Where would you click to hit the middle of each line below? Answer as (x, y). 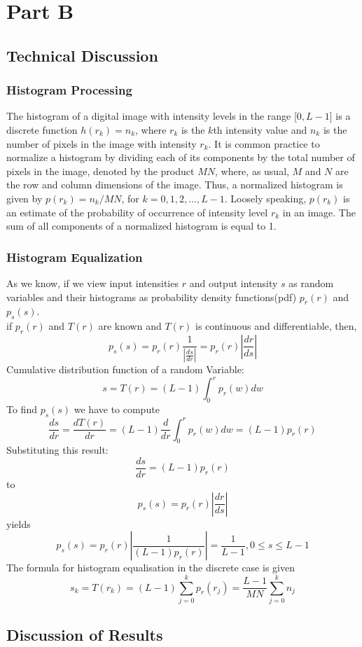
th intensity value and (260, 129)
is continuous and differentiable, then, (276, 326)
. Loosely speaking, (265, 198)
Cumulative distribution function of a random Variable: (125, 369)
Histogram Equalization (75, 257)
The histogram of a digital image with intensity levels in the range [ (152, 116)
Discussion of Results (85, 635)
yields (19, 523)
